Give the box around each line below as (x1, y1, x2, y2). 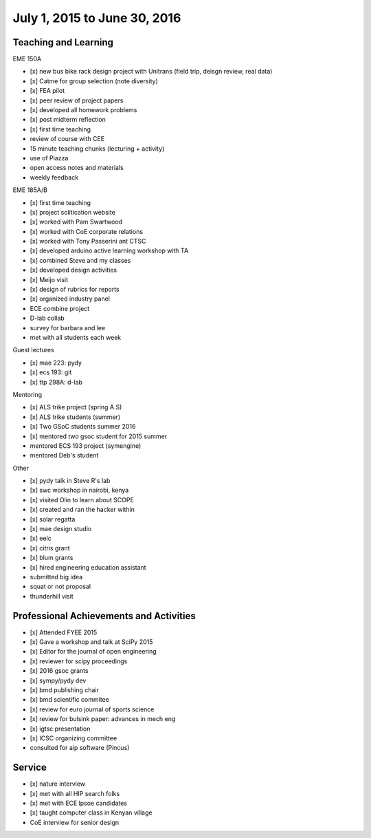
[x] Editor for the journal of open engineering (30, 647, 157, 656)
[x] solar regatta (30, 515, 76, 523)
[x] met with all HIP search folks (30, 789, 120, 797)
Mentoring (12, 390, 43, 398)
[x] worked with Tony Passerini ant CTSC (30, 237, 147, 246)
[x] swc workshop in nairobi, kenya (30, 486, 129, 495)
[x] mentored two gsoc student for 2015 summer (30, 432, 168, 440)
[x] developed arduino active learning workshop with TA (30, 246, 189, 255)
